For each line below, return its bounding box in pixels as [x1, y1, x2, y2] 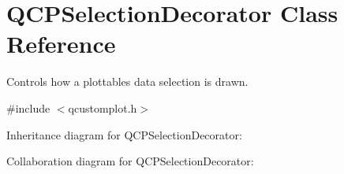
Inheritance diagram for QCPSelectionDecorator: [6, 126, 242, 143]
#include [6, 99, 50, 116]
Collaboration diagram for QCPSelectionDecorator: [6, 153, 254, 169]
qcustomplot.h [68, 99, 137, 116]
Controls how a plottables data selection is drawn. [6, 73, 249, 90]
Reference [6, 28, 116, 60]
